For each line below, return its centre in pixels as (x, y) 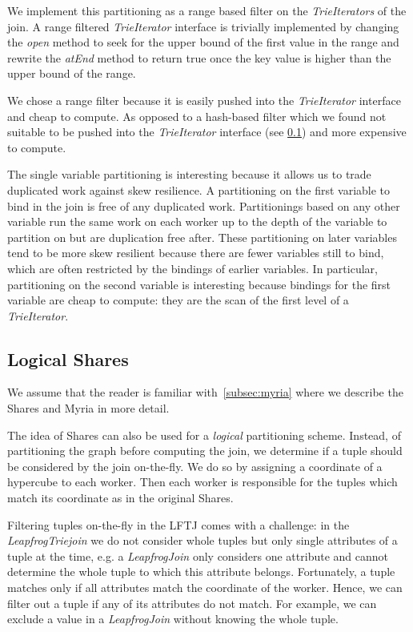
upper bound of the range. (72, 73)
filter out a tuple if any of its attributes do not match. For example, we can (192, 603)
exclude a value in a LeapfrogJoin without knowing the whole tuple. (173, 619)
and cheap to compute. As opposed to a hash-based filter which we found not (197, 116)
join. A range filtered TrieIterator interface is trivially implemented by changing (203, 26)
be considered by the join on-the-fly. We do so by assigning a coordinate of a (195, 466)
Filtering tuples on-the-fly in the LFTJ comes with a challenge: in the (178, 524)
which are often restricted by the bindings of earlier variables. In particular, (192, 268)
